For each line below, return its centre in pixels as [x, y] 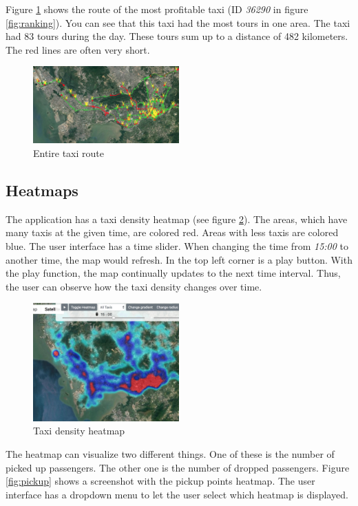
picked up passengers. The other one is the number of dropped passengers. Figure [178, 467]
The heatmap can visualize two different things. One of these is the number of [170, 453]
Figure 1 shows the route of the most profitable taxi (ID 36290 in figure [157, 9]
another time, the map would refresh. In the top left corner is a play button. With [179, 259]
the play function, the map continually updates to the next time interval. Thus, [173, 273]
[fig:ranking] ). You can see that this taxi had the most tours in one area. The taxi [178, 22]
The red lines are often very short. [78, 49]
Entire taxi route [69, 152]
